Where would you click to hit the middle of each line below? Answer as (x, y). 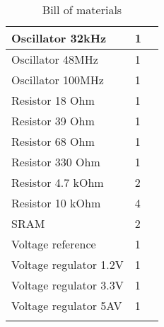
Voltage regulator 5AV (67, 305)
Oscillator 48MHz (55, 59)
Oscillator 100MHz (58, 80)
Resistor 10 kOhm (56, 203)
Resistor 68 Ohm (53, 141)
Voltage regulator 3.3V (68, 285)
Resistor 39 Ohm (53, 121)
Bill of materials (82, 10)
